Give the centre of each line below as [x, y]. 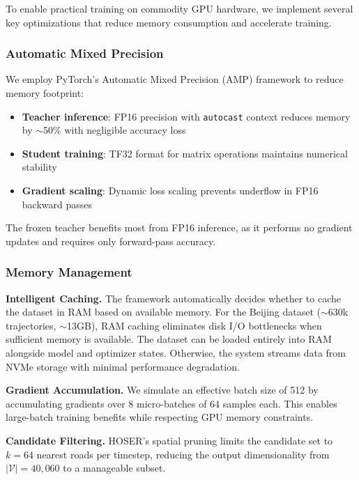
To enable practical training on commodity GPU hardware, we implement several [179, 8]
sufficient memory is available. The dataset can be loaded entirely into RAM [169, 339]
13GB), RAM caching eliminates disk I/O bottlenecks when [194, 325]
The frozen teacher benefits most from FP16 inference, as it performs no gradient [179, 227]
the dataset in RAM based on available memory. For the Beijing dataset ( [163, 312]
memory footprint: [45, 93]
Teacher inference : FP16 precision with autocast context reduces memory [186, 116]
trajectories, [31, 325]
